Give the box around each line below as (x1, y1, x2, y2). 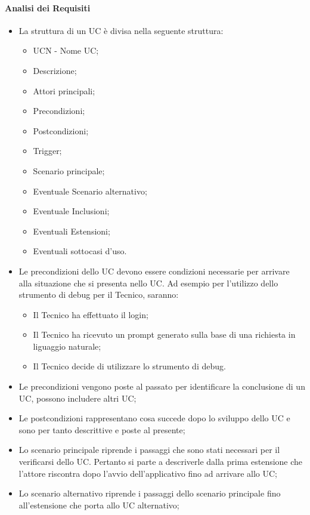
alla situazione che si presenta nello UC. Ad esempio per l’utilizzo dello (18, 276, 278, 289)
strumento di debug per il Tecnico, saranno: (18, 288, 179, 301)
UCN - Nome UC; (33, 44, 99, 57)
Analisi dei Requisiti (5, 1, 91, 14)
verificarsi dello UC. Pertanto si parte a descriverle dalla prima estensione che (18, 455, 303, 468)
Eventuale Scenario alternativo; (33, 184, 147, 197)
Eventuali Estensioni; (33, 224, 110, 237)
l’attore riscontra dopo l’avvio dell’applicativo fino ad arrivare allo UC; (18, 467, 277, 479)
